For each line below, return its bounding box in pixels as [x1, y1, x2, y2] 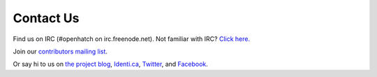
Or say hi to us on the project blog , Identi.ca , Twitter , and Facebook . [13, 60, 209, 69]
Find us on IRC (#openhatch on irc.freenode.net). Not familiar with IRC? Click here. [13, 35, 251, 43]
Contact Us [13, 10, 80, 26]
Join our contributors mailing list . [13, 47, 108, 55]
